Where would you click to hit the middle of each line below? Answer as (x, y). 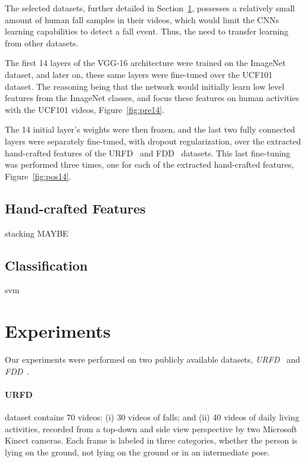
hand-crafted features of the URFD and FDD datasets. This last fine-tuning (148, 153)
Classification (46, 265)
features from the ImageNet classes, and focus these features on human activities (152, 98)
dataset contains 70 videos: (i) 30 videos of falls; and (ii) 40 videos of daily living (152, 417)
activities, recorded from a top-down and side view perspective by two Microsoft (151, 428)
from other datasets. (42, 43)
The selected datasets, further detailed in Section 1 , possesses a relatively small (150, 8)
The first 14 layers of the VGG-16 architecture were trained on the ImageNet (145, 63)
